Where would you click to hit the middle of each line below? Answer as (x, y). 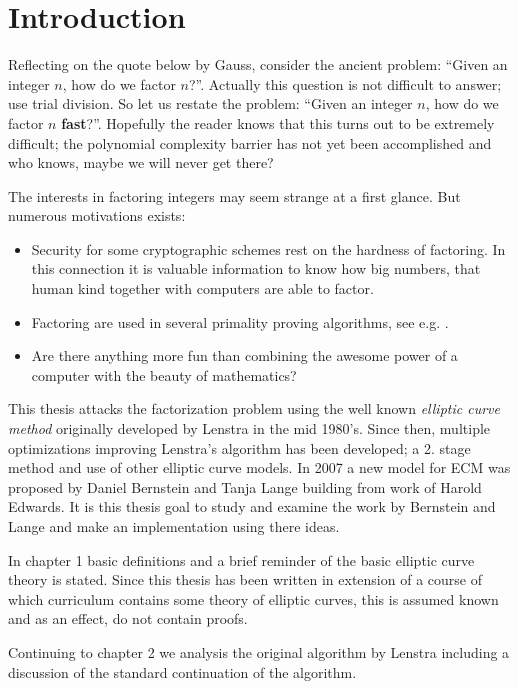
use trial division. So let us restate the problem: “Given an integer (210, 103)
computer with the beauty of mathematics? (164, 374)
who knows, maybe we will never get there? (141, 162)
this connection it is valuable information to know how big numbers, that (256, 268)
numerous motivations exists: (97, 215)
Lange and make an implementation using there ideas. (174, 526)
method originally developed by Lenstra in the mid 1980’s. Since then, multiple (249, 428)
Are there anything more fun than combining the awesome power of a (244, 355)
